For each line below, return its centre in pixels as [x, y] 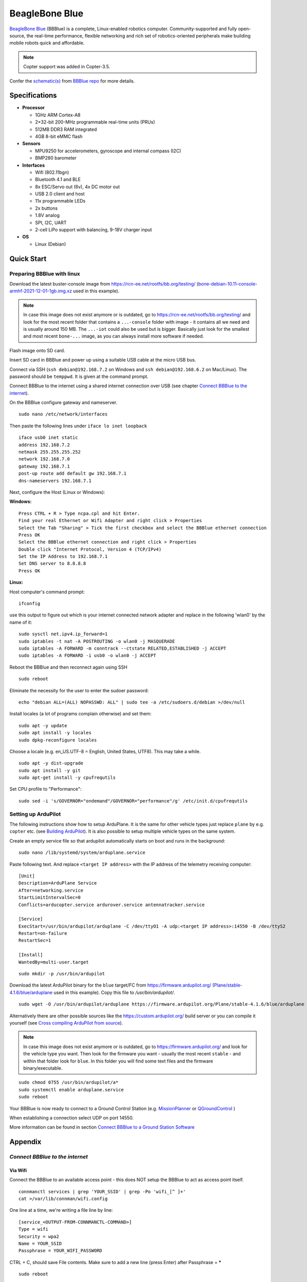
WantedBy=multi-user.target [54, 962]
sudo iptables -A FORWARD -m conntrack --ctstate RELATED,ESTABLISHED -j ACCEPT [123, 648]
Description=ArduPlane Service [58, 883]
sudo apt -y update [43, 725]
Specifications [33, 96]
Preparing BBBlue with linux [45, 273]
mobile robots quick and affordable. [47, 43]
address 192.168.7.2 [44, 445]
